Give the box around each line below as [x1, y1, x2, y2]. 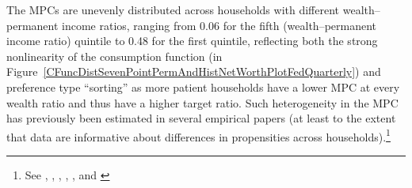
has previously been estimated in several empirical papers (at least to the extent [6, 110, 396, 126]
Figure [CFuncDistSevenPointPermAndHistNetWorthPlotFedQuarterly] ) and [6, 63, 381, 80]
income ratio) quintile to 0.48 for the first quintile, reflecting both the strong [6, 32, 378, 49]
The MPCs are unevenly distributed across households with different [6, 2, 340, 17]
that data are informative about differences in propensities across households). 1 [6, 126, 391, 145]
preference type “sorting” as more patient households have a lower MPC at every [6, 78, 400, 95]
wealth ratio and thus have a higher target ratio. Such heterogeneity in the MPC [6, 94, 399, 111]
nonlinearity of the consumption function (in [6, 47, 223, 64]
